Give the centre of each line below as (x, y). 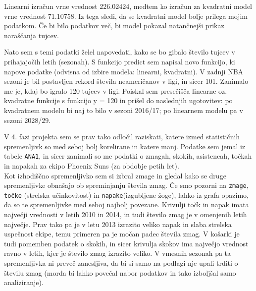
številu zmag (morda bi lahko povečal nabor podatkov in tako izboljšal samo (120, 272)
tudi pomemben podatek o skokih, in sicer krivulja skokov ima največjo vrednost (126, 243)
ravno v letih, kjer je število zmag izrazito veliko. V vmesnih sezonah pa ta (118, 253)
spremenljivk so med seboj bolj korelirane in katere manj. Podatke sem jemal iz (125, 146)
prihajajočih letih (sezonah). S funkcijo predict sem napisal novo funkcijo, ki (120, 61)
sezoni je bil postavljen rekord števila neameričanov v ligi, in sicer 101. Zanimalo (126, 81)
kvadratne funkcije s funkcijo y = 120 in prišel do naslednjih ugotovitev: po (118, 100)
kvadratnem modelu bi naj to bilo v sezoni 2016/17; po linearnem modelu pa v (124, 110)
